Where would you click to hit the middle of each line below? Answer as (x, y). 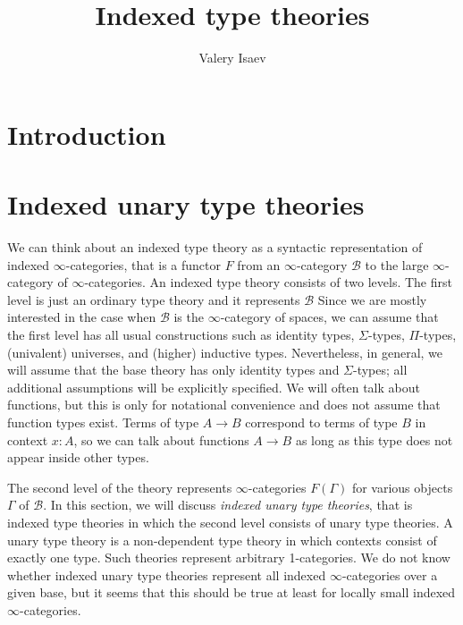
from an (259, 264)
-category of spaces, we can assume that (329, 317)
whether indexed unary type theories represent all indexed (167, 574)
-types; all (380, 370)
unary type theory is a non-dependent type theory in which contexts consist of (222, 540)
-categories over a (390, 574)
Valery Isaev (232, 58)
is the (189, 317)
